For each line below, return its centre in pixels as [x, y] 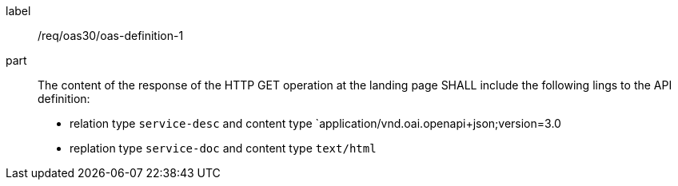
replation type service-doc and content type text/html [223, 148]
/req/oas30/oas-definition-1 [111, 36]
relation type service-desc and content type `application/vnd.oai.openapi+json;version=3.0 [315, 123]
